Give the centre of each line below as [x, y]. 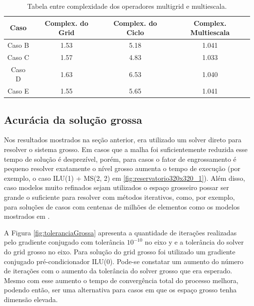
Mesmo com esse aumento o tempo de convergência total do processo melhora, [121, 280]
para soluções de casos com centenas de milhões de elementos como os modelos [122, 206]
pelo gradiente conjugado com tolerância [64, 242]
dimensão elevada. [31, 299]
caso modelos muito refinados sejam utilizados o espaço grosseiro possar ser [116, 187]
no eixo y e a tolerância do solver [194, 242]
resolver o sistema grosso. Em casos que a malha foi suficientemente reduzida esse [126, 149]
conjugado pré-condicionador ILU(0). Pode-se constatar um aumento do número [124, 261]
